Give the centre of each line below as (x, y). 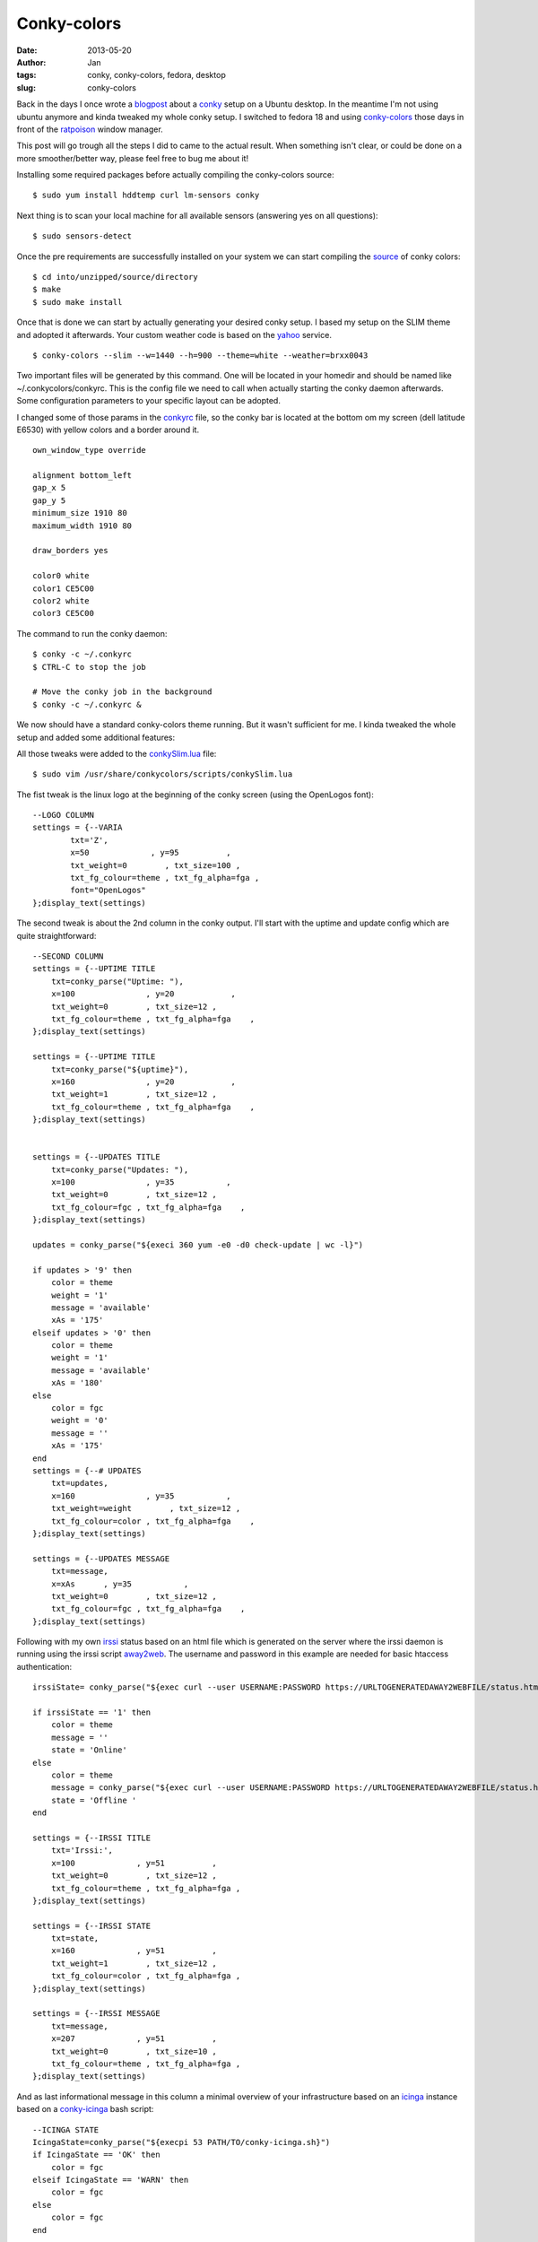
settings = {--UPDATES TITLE (96, 1157)
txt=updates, (79, 1483)
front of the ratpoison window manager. (90, 129)
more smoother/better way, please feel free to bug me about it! (133, 158)
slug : (26, 87)
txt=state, (75, 1938)
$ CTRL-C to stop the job (90, 667)
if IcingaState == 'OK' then (96, 2155)
